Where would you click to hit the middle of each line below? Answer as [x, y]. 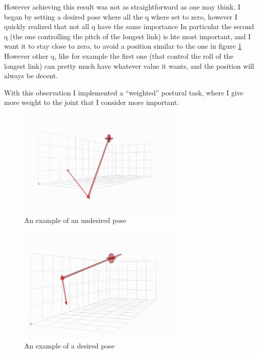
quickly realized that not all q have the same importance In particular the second [129, 26]
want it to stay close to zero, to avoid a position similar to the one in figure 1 [123, 46]
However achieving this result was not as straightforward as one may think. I [122, 7]
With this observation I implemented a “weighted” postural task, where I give [124, 92]
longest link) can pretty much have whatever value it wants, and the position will [129, 66]
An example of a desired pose [69, 345]
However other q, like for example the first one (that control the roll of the [119, 55]
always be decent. [31, 76]
